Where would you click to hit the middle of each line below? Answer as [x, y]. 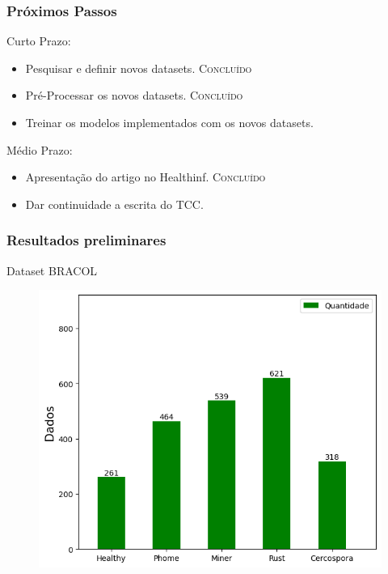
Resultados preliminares [86, 240]
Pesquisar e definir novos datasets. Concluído [139, 68]
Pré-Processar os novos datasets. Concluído [134, 95]
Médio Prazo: [40, 149]
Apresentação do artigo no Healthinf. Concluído [145, 177]
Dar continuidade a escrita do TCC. [114, 204]
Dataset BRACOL [52, 270]
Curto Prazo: [39, 41]
